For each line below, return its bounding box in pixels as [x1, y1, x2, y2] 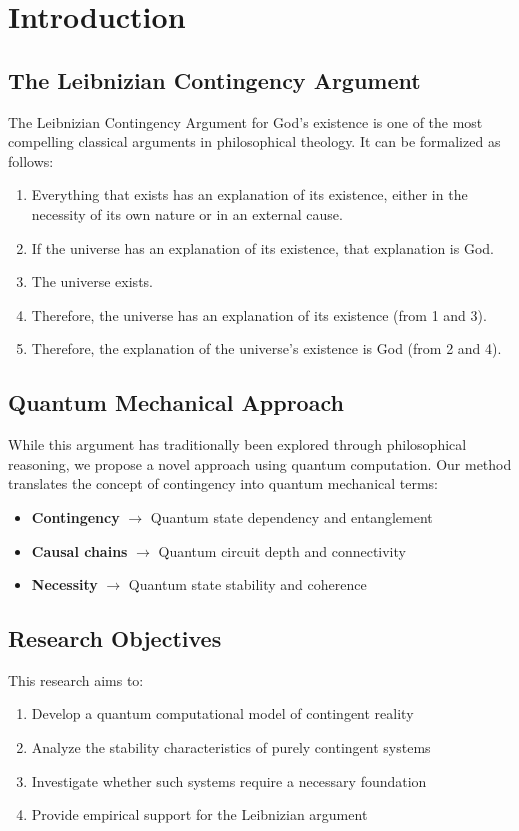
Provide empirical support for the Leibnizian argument [31, 804, 368, 825]
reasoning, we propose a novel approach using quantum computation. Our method [8, 453, 512, 474]
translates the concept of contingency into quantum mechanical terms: [8, 473, 439, 494]
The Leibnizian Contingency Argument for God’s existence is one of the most [8, 111, 483, 132]
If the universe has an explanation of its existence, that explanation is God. [31, 237, 494, 258]
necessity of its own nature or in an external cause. [31, 203, 343, 224]
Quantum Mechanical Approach [8, 387, 344, 418]
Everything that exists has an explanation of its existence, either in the [31, 184, 468, 205]
